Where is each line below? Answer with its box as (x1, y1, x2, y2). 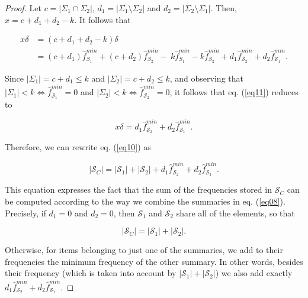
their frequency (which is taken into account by (5, 267, 177, 279)
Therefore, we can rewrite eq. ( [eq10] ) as (5, 141, 151, 153)
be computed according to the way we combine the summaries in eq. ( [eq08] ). (5, 195, 285, 207)
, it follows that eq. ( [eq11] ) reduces (169, 86, 299, 98)
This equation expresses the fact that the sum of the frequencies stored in (5, 183, 272, 196)
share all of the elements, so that (176, 206, 295, 219)
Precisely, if (5, 206, 46, 219)
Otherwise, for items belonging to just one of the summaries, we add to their (5, 244, 283, 256)
